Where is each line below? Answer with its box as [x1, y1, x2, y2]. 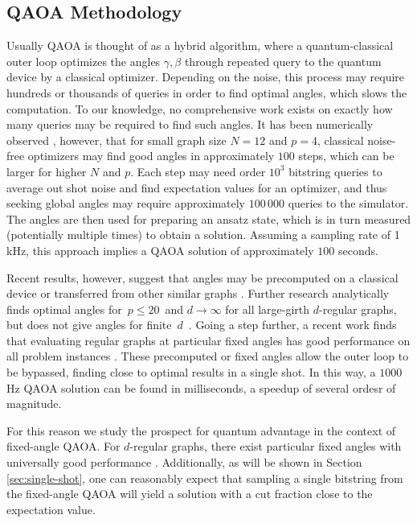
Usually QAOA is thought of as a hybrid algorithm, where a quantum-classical [6, 37, 394, 54]
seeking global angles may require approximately [6, 195, 245, 212]
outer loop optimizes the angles [6, 52, 161, 69]
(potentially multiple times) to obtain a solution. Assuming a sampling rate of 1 [6, 226, 400, 243]
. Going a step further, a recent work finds [188, 316, 397, 333]
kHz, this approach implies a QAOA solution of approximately [6, 241, 314, 258]
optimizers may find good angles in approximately [27, 147, 275, 164]
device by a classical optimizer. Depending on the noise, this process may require [6, 68, 405, 85]
